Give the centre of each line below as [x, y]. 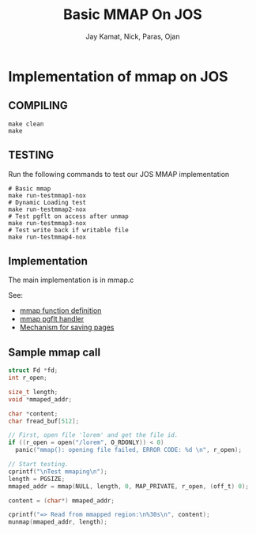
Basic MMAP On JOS [133, 15]
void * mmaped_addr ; [40, 399]
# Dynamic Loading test [47, 202]
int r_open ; [28, 378]
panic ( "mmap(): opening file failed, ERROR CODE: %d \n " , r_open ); [129, 450]
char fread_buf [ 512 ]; [44, 421]
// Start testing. [38, 464]
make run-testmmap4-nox [47, 237]
